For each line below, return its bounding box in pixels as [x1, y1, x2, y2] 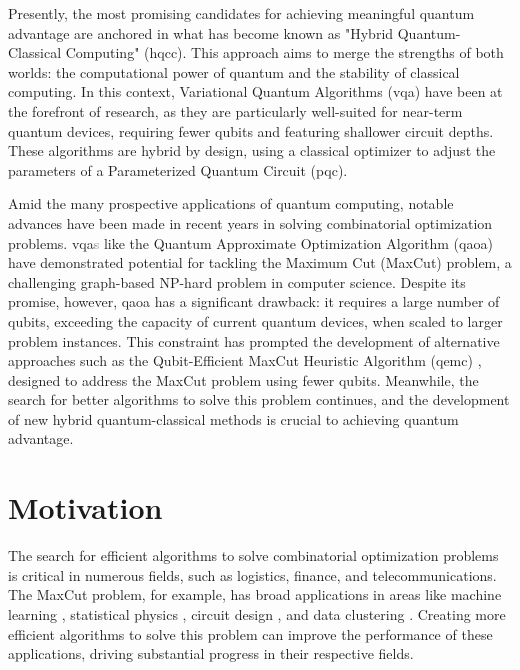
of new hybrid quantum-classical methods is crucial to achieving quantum [8, 408, 459, 429]
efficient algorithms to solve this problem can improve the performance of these [8, 623, 493, 644]
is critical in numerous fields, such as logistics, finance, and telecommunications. [8, 564, 497, 585]
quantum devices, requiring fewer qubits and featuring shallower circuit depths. [8, 120, 494, 141]
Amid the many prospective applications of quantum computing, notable [8, 193, 454, 214]
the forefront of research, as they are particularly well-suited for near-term [8, 100, 463, 121]
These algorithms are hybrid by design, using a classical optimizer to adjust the [8, 140, 496, 161]
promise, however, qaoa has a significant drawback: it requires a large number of [8, 291, 500, 312]
